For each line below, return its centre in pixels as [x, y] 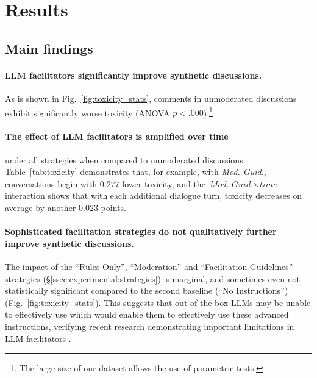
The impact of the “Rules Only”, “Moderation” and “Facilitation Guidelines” [149, 266]
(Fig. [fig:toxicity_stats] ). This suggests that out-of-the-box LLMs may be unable [158, 302]
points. [113, 207]
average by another [41, 207]
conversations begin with [51, 183]
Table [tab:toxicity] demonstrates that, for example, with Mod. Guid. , [136, 172]
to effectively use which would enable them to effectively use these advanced [147, 314]
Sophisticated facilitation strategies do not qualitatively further [141, 231]
